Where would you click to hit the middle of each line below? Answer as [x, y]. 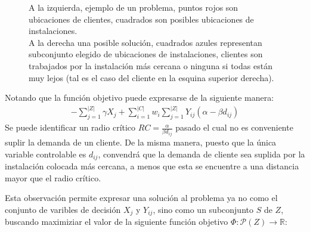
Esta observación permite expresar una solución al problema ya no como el [141, 198]
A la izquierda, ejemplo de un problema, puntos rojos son [134, 7]
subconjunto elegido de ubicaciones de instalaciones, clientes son [146, 54]
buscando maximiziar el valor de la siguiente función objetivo [117, 222]
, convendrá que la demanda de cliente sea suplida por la [201, 154]
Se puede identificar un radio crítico [70, 127]
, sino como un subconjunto [203, 209]
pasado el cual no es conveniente [234, 127]
